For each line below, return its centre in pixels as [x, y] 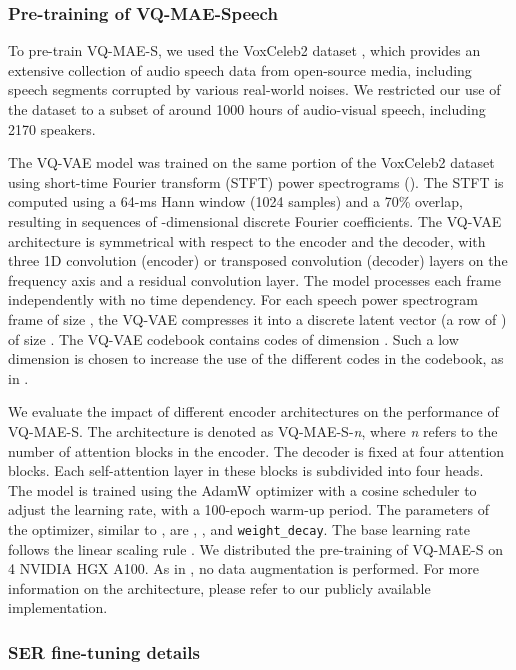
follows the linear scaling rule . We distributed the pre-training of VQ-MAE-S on [255, 548]
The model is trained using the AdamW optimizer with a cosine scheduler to [242, 489]
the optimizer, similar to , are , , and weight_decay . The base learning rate [239, 528]
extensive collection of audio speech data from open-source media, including [240, 69]
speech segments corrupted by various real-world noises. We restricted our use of [254, 89]
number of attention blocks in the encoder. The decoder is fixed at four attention [256, 450]
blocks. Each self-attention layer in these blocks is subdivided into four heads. [246, 470]
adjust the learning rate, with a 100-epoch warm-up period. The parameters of [249, 509]
